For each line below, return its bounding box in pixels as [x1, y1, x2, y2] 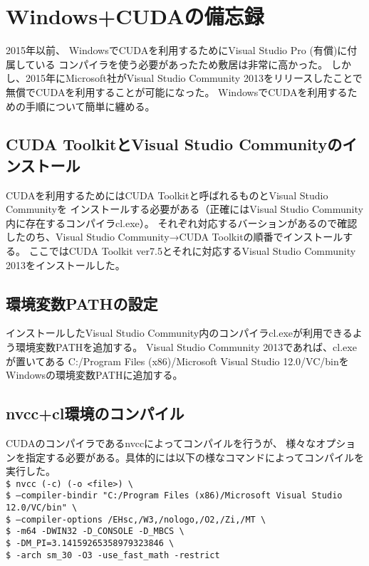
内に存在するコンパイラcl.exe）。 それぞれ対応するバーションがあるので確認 [6, 215, 358, 230]
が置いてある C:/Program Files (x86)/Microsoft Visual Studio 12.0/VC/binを [6, 353, 349, 368]
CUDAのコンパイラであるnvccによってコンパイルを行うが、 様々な [6, 436, 316, 451]
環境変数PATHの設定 [6, 292, 158, 314]
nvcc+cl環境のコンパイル [6, 402, 184, 424]
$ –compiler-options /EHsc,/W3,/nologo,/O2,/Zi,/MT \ [6, 514, 266, 525]
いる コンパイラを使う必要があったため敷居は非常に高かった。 [35, 56, 328, 71]
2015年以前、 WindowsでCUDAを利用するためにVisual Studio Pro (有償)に [6, 43, 348, 58]
